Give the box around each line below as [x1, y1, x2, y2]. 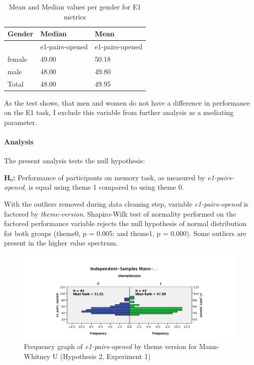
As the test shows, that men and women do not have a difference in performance [4, 97, 250, 108]
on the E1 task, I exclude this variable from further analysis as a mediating [4, 107, 234, 118]
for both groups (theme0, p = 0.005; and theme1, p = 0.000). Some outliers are [4, 228, 247, 238]
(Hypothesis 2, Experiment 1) [60, 351, 151, 361]
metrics [64, 11, 86, 21]
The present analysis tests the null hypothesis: [4, 155, 145, 166]
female [7, 53, 27, 64]
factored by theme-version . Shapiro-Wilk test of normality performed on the [4, 208, 236, 219]
